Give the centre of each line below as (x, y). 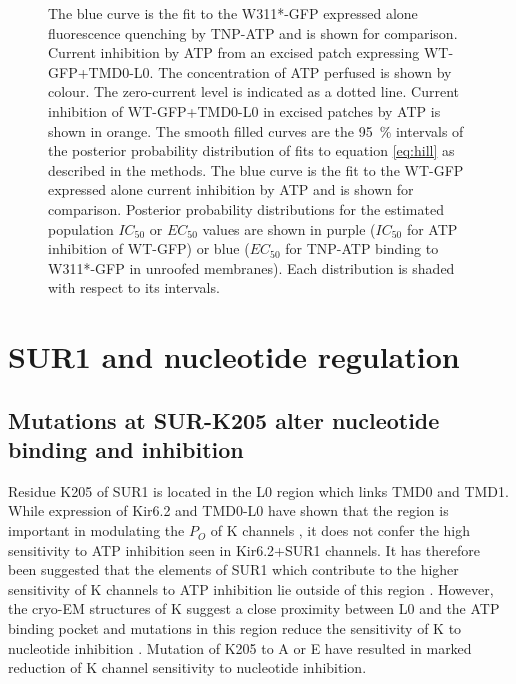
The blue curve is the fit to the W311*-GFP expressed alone (233, 13)
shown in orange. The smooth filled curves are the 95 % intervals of (256, 130)
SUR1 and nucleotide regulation (234, 356)
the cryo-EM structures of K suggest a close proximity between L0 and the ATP (254, 608)
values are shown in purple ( (289, 228)
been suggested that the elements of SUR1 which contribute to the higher (233, 569)
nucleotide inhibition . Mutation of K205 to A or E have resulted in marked (240, 647)
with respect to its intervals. (134, 287)
